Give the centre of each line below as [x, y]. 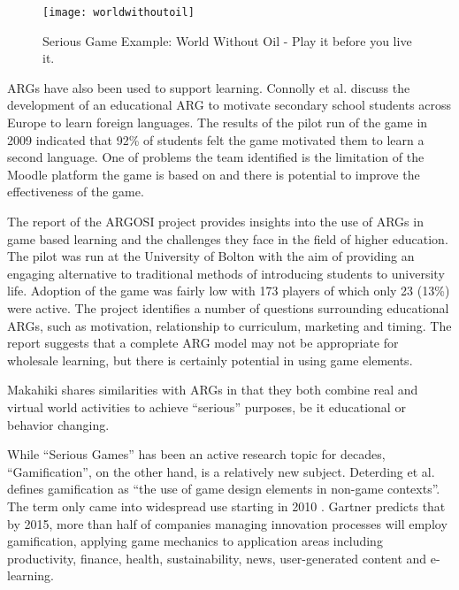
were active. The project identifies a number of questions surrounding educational [228, 307]
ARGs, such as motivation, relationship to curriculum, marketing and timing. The [229, 325]
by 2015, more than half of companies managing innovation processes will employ [227, 523]
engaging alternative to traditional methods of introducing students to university [226, 273]
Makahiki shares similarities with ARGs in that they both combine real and [213, 390]
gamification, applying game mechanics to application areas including [195, 541]
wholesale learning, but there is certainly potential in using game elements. [210, 360]
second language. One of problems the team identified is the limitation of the [216, 157]
